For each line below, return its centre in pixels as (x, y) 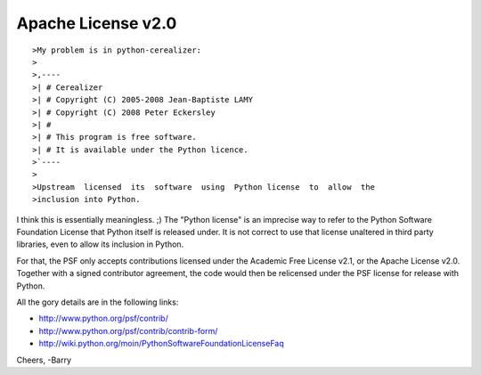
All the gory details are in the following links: (98, 302)
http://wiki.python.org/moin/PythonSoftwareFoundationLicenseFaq (161, 344)
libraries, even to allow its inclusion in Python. (100, 244)
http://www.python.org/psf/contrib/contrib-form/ (128, 330)
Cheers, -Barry (44, 360)
